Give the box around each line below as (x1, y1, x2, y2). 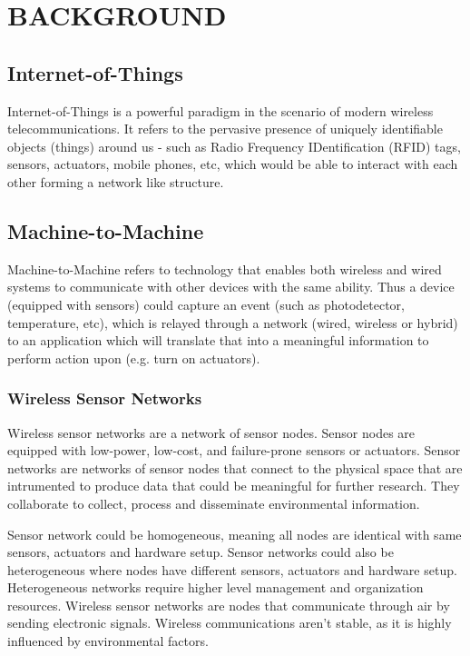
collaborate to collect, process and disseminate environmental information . (7, 493, 420, 512)
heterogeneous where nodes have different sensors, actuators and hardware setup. (7, 560, 457, 579)
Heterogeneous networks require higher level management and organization (7, 578, 424, 597)
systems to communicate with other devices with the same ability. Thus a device (7, 277, 455, 296)
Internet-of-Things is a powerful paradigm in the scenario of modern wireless (7, 101, 434, 120)
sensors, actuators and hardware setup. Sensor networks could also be (7, 542, 394, 562)
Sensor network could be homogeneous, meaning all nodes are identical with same (7, 524, 462, 543)
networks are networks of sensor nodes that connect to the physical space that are (7, 458, 463, 477)
